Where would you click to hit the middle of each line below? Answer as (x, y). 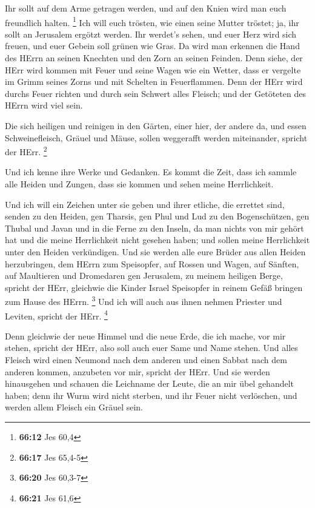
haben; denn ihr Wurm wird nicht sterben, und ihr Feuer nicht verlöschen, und (151, 395)
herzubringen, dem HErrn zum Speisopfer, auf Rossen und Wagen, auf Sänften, (152, 263)
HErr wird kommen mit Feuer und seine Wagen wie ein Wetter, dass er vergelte (153, 69)
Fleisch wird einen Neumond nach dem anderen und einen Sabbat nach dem (146, 360)
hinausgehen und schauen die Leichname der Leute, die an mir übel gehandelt (150, 383)
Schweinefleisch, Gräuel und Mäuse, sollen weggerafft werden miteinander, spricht (156, 137)
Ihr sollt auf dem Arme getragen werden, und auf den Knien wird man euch (146, 8)
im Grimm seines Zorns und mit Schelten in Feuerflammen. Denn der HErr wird (154, 82)
